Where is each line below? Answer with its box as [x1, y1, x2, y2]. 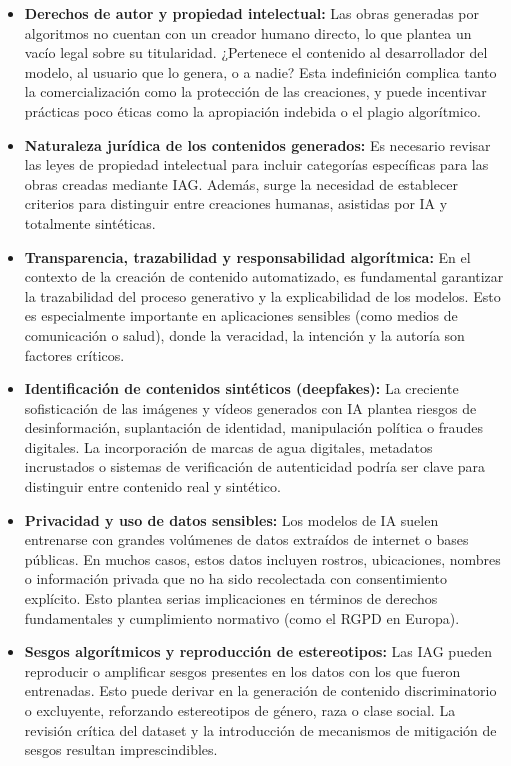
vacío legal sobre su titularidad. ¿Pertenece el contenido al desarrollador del [24, 42, 488, 63]
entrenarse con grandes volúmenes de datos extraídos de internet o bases [24, 529, 469, 550]
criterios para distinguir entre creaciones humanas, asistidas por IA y [24, 193, 448, 214]
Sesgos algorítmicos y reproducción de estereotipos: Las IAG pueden [24, 641, 492, 662]
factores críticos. [24, 344, 125, 365]
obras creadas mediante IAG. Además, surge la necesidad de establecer [24, 173, 458, 194]
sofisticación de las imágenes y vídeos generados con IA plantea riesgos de [24, 397, 477, 418]
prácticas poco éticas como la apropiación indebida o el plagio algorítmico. [24, 100, 481, 121]
